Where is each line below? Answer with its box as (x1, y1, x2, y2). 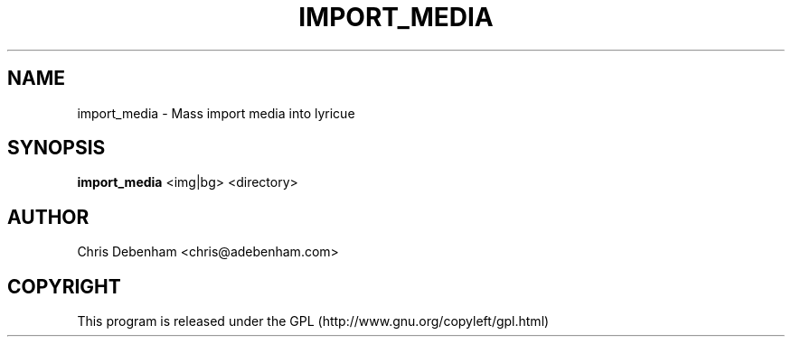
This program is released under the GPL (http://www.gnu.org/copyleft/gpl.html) (77, 313, 550, 330)
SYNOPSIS (7, 136, 106, 160)
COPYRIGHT (7, 274, 121, 298)
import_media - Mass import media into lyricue (77, 105, 355, 121)
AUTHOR (7, 205, 90, 228)
